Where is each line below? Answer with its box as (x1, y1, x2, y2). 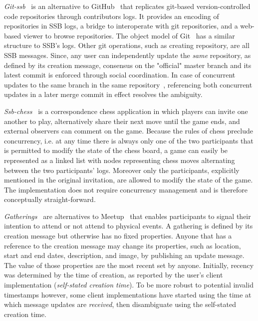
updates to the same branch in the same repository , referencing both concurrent (4, 79, 253, 89)
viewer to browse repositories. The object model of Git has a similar (23, 30, 235, 40)
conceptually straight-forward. (4, 194, 96, 204)
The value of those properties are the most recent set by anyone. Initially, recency (4, 259, 254, 270)
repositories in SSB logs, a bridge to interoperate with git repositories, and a (4, 20, 238, 31)
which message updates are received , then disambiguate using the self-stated (4, 299, 236, 309)
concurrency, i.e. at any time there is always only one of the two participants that (4, 135, 254, 145)
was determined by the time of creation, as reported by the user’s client (4, 269, 223, 280)
